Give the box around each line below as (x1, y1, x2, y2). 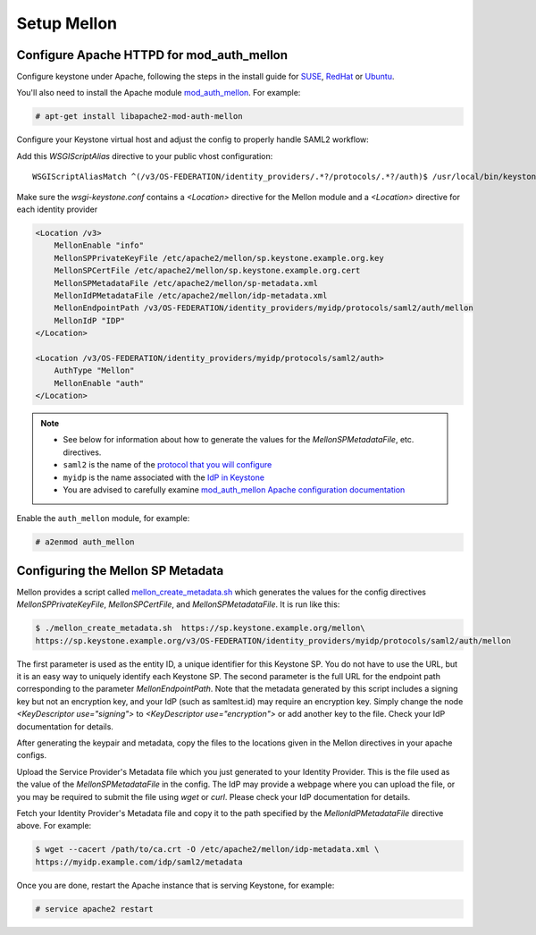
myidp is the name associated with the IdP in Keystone (63, 472, 265, 483)
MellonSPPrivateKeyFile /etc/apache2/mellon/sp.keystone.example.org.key (54, 253, 384, 263)
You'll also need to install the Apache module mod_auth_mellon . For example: (16, 88, 301, 98)
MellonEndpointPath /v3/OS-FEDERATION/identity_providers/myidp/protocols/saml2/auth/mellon (54, 303, 473, 313)
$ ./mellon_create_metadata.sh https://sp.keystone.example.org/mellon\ (35, 623, 365, 634)
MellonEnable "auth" (54, 378, 145, 388)
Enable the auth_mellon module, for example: (16, 513, 190, 524)
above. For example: (16, 821, 92, 831)
